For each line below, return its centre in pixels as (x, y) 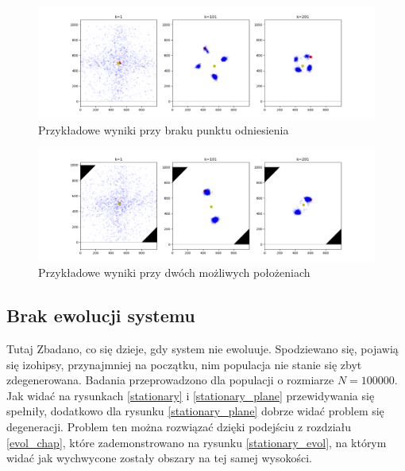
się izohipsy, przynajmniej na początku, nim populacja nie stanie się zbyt (184, 364)
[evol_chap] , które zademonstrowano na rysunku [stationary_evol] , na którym (197, 442)
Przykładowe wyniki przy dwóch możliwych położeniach (174, 272)
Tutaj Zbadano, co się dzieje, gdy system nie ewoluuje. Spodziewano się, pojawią (202, 348)
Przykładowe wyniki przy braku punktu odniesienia (164, 129)
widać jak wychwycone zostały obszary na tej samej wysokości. (160, 458)
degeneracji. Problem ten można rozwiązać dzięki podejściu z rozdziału (179, 426)
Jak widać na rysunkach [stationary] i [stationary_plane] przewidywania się (191, 395)
